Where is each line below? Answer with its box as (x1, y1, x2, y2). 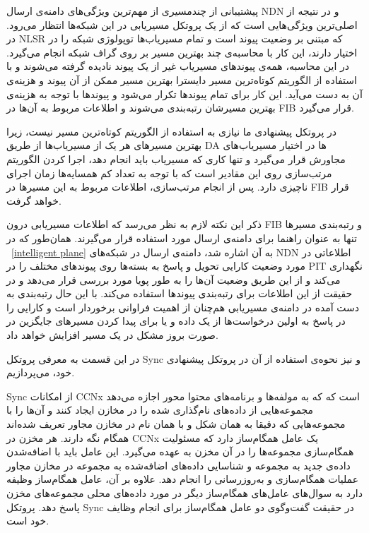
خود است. (6, 513, 49, 528)
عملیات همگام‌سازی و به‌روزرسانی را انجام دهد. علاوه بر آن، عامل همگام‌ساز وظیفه (6, 472, 359, 486)
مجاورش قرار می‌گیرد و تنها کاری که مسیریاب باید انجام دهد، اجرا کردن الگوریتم (6, 151, 346, 166)
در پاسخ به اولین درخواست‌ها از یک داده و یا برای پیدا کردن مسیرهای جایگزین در (6, 313, 346, 328)
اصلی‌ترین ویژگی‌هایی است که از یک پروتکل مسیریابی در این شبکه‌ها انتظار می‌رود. (6, 17, 358, 32)
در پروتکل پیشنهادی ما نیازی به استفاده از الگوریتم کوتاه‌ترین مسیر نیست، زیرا (6, 124, 336, 138)
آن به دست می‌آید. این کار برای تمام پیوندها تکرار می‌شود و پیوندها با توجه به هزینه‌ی (6, 86, 363, 101)
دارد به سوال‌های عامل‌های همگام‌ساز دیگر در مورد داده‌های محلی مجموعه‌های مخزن (6, 486, 363, 500)
